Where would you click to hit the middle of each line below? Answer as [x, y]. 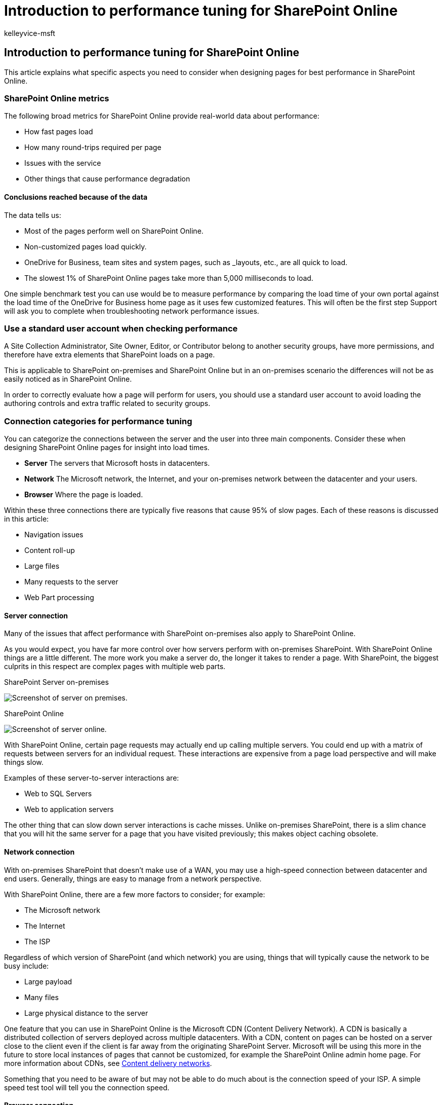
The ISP [37, 941]
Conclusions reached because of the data [76, 197]
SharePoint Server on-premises [56, 682]
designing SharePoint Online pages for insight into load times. [107, 448]
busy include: [27, 966]
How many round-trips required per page [93, 148]
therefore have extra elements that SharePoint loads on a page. [110, 355]
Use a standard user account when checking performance [121, 328]
